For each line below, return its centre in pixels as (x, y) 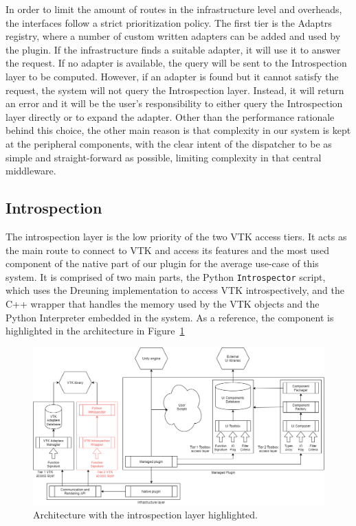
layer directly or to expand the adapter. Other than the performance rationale (170, 116)
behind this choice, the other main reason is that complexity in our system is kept (178, 130)
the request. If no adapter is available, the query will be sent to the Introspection (176, 63)
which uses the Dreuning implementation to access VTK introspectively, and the (175, 290)
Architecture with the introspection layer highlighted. (145, 515)
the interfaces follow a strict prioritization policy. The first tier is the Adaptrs (169, 22)
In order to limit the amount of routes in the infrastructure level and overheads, (174, 9)
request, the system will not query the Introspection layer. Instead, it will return (175, 90)
